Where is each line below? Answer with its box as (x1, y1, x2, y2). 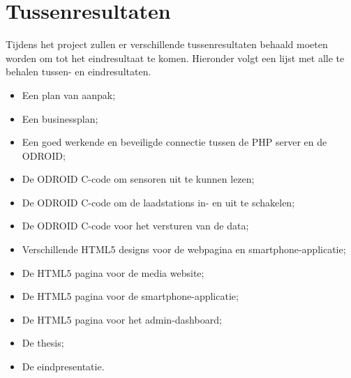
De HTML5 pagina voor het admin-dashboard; (22, 312, 222, 326)
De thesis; (22, 335, 64, 350)
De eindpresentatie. (22, 359, 105, 374)
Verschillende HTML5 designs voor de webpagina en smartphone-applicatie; (22, 242, 346, 257)
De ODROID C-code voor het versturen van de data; (22, 218, 249, 233)
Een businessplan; (22, 111, 98, 126)
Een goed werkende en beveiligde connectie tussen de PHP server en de (22, 135, 327, 149)
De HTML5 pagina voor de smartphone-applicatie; (22, 289, 239, 303)
